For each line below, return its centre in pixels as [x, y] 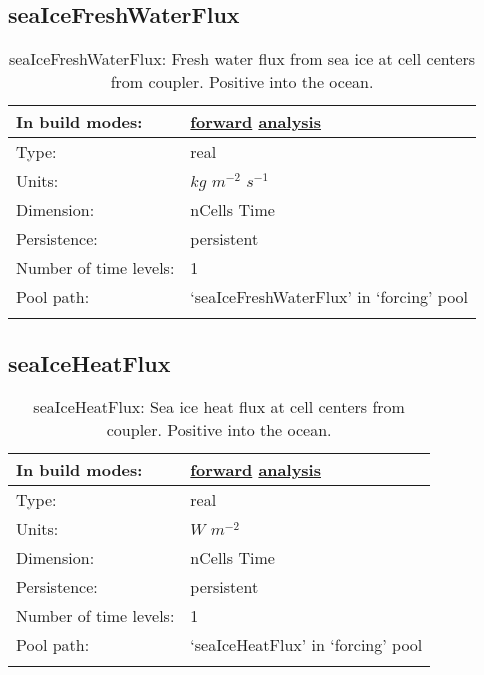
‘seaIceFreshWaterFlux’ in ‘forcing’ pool [329, 297]
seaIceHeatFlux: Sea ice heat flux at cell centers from [219, 407]
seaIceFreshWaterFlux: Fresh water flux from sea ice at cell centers [242, 59]
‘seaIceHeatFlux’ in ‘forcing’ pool [306, 645]
